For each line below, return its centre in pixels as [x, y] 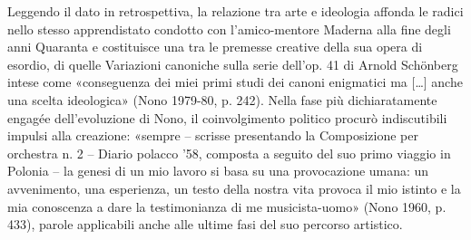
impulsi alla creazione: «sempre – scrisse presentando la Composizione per [213, 135]
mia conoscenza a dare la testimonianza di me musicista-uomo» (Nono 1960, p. [227, 206]
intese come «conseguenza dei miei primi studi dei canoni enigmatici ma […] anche [235, 82]
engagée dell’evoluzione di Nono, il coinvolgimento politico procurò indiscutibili [227, 117]
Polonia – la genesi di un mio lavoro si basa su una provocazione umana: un [218, 171]
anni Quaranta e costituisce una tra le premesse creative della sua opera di [215, 47]
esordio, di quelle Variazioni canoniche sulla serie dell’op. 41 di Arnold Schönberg [233, 64]
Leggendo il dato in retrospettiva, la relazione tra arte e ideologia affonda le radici [235, 11]
